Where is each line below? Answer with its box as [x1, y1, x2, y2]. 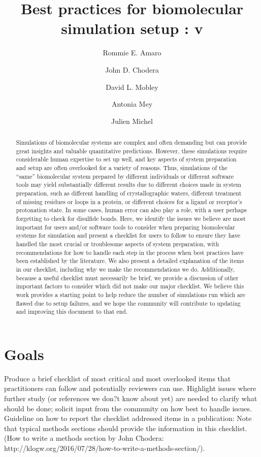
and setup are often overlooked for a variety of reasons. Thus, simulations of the [16, 164, 227, 172]
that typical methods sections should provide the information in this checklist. [4, 422, 247, 433]
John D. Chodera [105, 64, 159, 75]
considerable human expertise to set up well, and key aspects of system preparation [16, 155, 237, 164]
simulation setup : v [61, 18, 203, 39]
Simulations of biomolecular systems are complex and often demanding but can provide [16, 138, 247, 147]
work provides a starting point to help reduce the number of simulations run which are [16, 290, 245, 299]
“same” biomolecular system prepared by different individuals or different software [16, 172, 234, 180]
